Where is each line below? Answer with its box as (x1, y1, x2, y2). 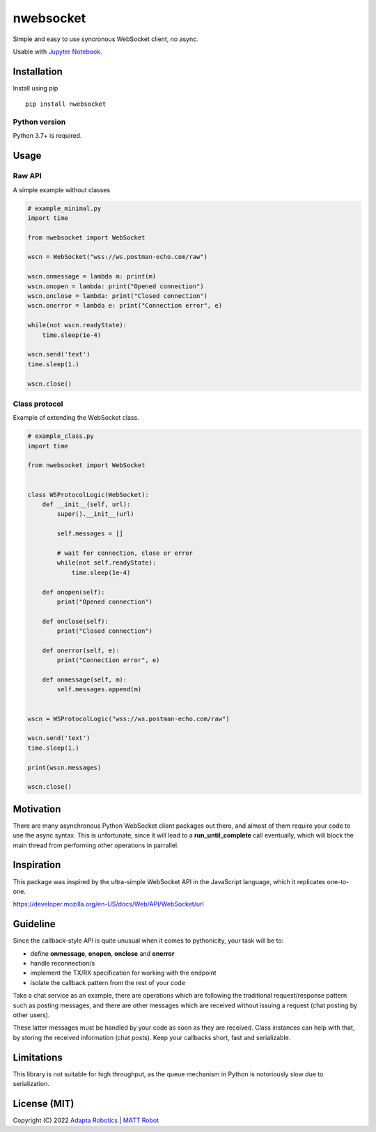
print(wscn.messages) (27, 763, 102, 771)
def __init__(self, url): (42, 501, 131, 508)
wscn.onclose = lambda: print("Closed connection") (27, 292, 208, 300)
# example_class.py (27, 432, 94, 440)
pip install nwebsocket (25, 100, 107, 108)
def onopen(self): (42, 588, 105, 596)
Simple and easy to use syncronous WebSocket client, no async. (13, 35, 198, 43)
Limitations (13, 1051, 63, 1063)
